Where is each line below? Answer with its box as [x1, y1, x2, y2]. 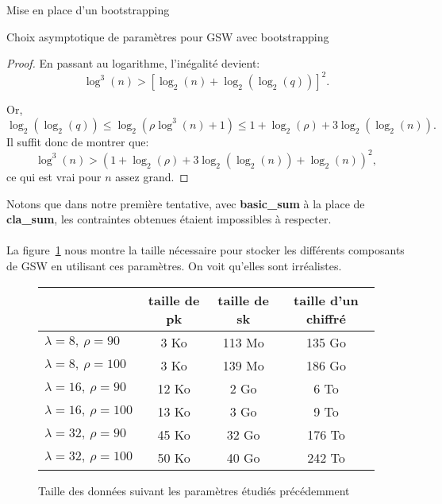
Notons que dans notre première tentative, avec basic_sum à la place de [6, 195, 365, 211]
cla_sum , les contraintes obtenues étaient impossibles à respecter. [6, 211, 332, 227]
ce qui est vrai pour [6, 168, 102, 184]
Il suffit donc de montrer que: [6, 133, 149, 149]
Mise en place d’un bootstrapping [6, 2, 170, 17]
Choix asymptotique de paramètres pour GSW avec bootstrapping [6, 28, 329, 45]
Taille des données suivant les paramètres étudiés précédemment [38, 482, 350, 498]
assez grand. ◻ [115, 168, 189, 184]
